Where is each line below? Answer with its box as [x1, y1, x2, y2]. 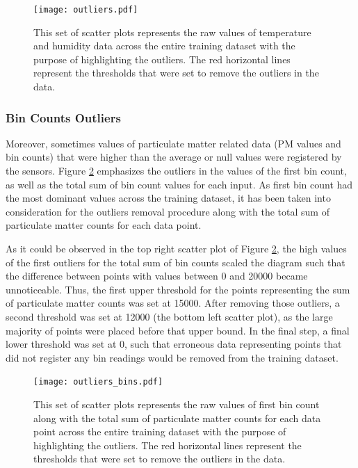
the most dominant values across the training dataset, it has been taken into [6, 191, 331, 205]
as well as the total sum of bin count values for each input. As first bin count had [6, 177, 353, 191]
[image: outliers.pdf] [33, 5, 138, 15]
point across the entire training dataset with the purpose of [33, 424, 286, 439]
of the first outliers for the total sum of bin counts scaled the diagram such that [6, 255, 345, 269]
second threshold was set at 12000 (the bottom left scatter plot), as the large [6, 309, 333, 323]
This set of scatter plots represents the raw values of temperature [33, 24, 311, 39]
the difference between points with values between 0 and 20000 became [6, 268, 308, 283]
